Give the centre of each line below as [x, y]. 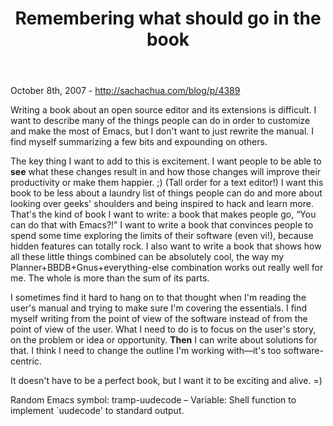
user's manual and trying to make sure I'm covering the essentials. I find [159, 308]
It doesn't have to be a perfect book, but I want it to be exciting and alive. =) [166, 381]
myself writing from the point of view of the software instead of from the [159, 319]
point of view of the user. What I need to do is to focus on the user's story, [163, 329]
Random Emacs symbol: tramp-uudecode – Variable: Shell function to [153, 400]
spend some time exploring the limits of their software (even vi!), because [162, 236]
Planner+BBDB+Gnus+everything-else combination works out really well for [167, 268]
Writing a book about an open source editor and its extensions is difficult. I [163, 110]
